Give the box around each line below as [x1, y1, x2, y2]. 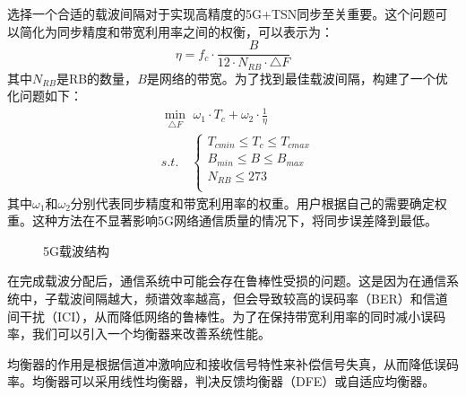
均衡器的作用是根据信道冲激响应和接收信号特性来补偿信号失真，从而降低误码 [7, 354, 459, 373]
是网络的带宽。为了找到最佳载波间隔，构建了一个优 [146, 68, 448, 87]
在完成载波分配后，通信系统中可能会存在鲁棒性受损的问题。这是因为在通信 [7, 271, 446, 290]
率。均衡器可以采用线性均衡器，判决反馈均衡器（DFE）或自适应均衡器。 [7, 372, 436, 391]
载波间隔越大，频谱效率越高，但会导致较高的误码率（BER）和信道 [56, 289, 448, 308]
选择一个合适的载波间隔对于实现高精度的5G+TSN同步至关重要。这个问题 [7, 4, 436, 22]
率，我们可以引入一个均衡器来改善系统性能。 [7, 324, 271, 343]
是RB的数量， [56, 68, 138, 87]
